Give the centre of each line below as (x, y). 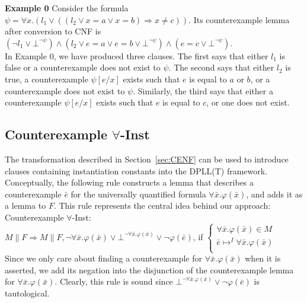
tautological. (27, 293)
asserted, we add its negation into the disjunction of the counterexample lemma (149, 269)
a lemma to (25, 205)
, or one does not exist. (248, 102)
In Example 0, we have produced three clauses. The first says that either (137, 55)
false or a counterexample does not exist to (83, 67)
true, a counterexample (47, 79)
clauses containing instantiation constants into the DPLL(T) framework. (136, 170)
